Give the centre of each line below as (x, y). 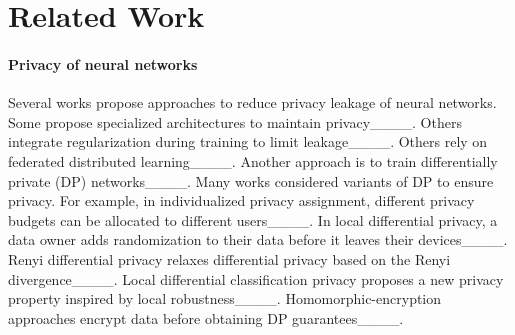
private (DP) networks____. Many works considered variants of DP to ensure (251, 180)
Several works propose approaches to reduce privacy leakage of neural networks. (252, 102)
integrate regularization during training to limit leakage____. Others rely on (248, 141)
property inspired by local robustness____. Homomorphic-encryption (225, 298)
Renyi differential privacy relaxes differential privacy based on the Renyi (229, 258)
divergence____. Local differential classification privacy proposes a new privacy (256, 278)
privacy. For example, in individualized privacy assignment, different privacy (241, 200)
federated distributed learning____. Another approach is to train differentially (253, 160)
